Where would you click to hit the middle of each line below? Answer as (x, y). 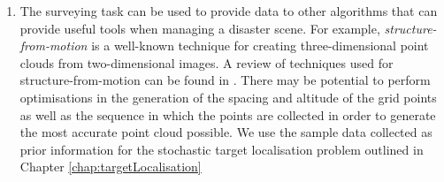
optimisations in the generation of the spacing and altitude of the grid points (228, 97)
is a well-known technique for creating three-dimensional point (260, 45)
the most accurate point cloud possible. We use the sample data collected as (226, 132)
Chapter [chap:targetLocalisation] (111, 167)
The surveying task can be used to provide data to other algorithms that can (229, 11)
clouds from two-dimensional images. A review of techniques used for (207, 62)
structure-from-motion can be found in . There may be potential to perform (225, 80)
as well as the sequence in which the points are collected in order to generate (228, 114)
